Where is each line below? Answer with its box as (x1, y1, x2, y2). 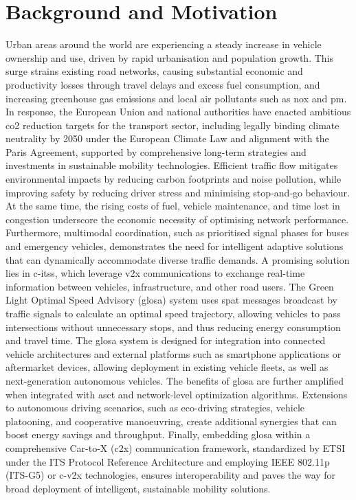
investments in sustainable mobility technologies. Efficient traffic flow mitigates (5, 158, 338, 172)
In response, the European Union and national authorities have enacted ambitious (5, 104, 351, 119)
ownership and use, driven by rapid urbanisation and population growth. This (5, 50, 333, 65)
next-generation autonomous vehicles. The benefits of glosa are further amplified (5, 373, 344, 387)
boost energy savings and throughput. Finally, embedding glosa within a (5, 427, 311, 442)
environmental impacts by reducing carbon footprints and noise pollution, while (5, 172, 342, 186)
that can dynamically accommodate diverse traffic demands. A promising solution (5, 252, 350, 266)
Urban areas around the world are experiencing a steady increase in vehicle (5, 37, 322, 52)
